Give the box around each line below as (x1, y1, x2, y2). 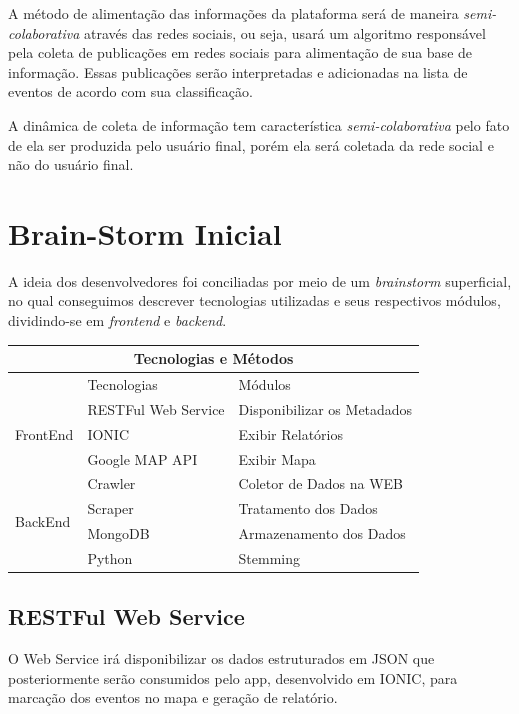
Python (87, 547, 133, 568)
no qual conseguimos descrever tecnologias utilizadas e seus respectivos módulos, (8, 290, 501, 311)
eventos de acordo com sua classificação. (8, 81, 253, 102)
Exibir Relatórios (238, 423, 343, 444)
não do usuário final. (8, 154, 134, 175)
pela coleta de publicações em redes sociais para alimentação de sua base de (8, 42, 473, 63)
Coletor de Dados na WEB (238, 473, 403, 494)
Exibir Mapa (238, 448, 316, 469)
